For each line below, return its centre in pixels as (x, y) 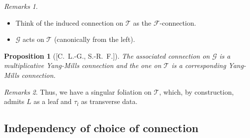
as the (142, 22)
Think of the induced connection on (69, 22)
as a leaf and (53, 101)
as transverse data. (109, 101)
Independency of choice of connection (101, 128)
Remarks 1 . (21, 6)
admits (14, 101)
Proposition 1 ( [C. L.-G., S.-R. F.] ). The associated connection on (107, 55)
